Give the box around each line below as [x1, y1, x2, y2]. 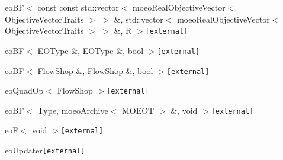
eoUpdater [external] [5, 144, 85, 156]
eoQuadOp [5, 84, 44, 97]
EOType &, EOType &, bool [37, 44, 144, 56]
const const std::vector [37, 1, 119, 13]
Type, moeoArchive [37, 104, 108, 116]
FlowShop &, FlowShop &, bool [37, 64, 153, 76]
